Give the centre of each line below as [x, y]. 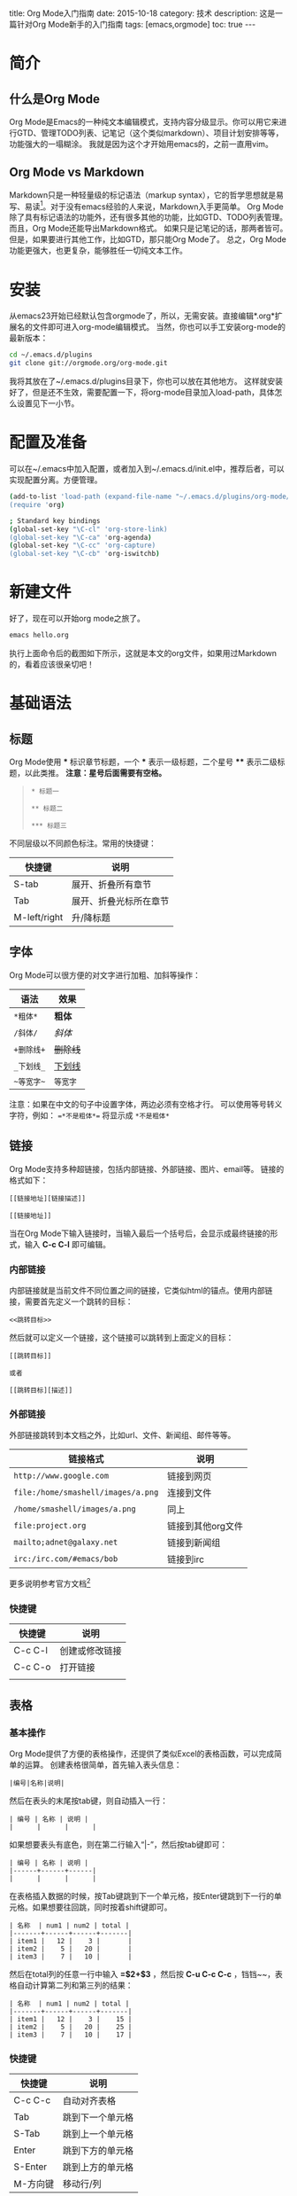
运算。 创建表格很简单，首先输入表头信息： [103, 1764]
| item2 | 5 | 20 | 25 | [71, 2027]
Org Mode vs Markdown [77, 172]
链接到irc [186, 1559]
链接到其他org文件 [205, 1527]
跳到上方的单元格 [98, 2168]
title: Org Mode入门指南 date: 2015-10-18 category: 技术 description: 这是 [142, 13]
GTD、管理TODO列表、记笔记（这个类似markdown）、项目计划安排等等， [150, 133]
